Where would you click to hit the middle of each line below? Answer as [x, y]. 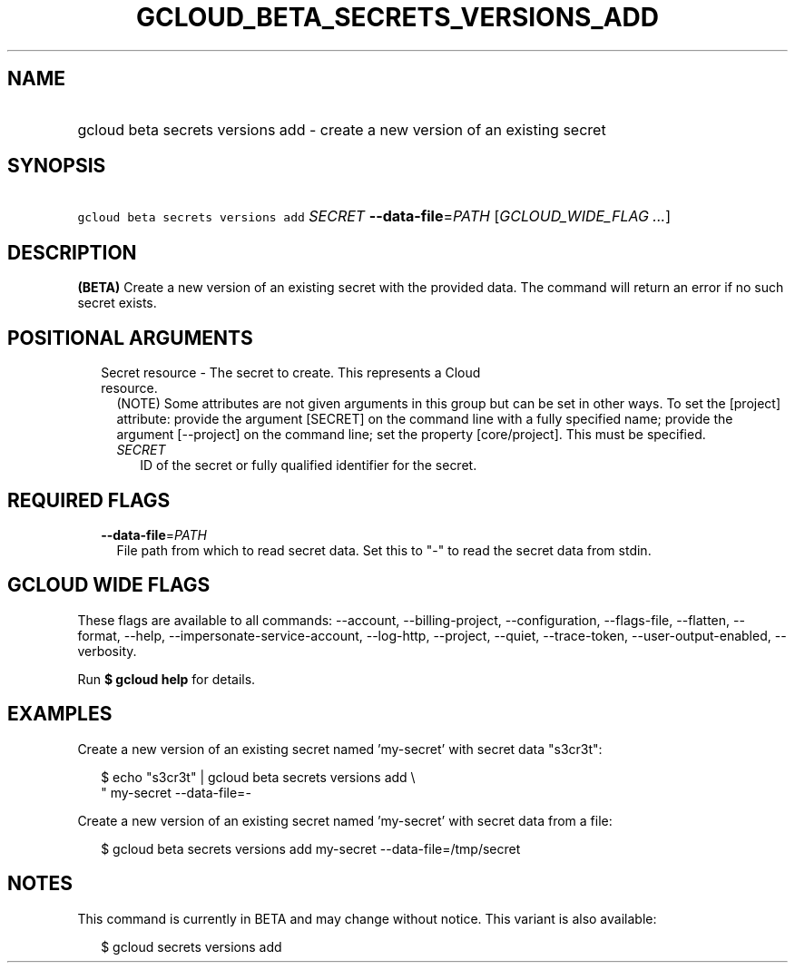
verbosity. [107, 651]
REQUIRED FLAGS [89, 500]
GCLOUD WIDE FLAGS [109, 585]
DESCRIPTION [72, 252]
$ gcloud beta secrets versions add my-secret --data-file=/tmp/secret [311, 848]
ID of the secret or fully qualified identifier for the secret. [309, 465]
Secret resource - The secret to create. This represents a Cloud [291, 373]
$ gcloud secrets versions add [191, 946]
